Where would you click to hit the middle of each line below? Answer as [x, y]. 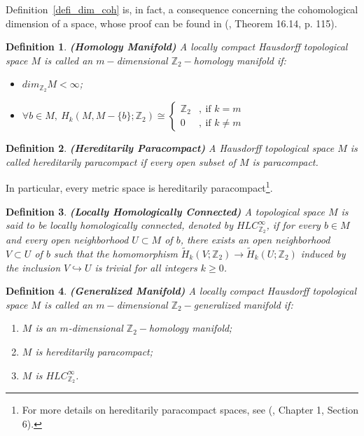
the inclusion [33, 267]
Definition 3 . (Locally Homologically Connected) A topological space [165, 211]
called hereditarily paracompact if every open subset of [121, 161]
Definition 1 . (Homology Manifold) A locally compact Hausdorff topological [177, 47]
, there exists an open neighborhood [255, 240]
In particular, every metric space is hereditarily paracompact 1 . [139, 187]
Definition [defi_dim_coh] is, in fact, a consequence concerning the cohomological [182, 9]
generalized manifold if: [243, 304]
